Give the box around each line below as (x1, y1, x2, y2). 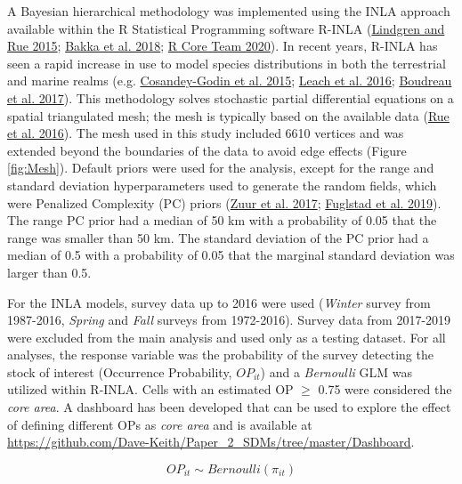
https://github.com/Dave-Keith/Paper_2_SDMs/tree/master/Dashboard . (7, 432, 415, 451)
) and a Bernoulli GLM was (260, 362, 413, 381)
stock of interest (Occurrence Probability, (7, 362, 232, 381)
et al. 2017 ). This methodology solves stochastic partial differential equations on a (7, 88, 454, 107)
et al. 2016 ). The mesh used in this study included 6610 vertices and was (7, 124, 404, 142)
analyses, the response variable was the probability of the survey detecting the (7, 345, 434, 364)
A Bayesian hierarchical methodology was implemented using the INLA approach (7, 2, 450, 20)
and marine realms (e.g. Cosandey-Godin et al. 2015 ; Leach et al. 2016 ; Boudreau (7, 71, 452, 90)
